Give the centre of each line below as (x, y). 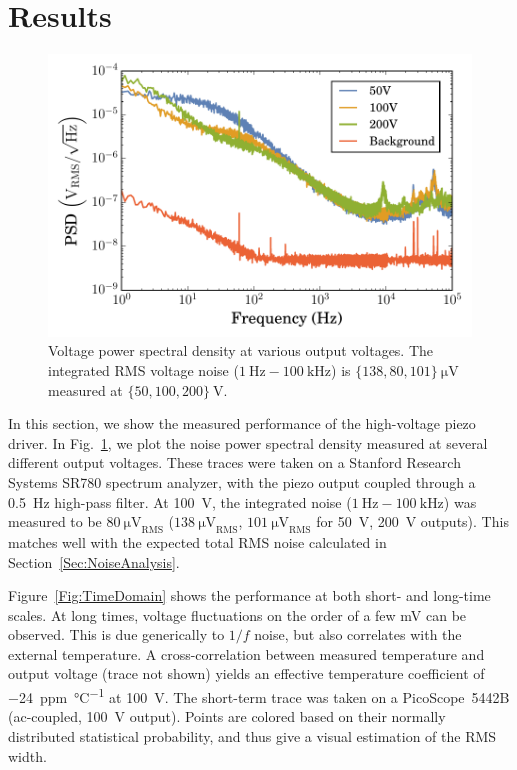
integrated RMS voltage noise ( (143, 369)
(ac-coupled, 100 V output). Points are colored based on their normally (227, 716)
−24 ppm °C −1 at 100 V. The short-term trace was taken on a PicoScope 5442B (259, 695)
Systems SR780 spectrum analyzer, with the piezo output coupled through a (242, 481)
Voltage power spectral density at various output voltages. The (241, 350)
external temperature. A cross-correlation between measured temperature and (246, 653)
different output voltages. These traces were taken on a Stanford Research (234, 462)
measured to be (55, 521)
